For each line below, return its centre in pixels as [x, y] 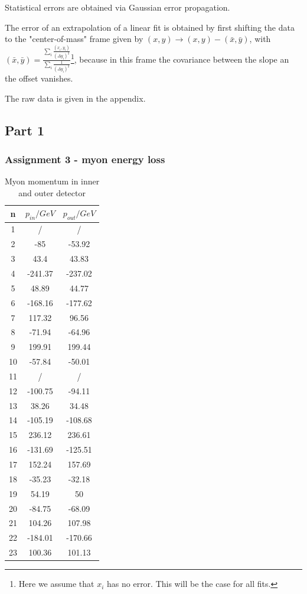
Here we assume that [56, 584]
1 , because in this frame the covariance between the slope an [180, 58]
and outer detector [52, 192]
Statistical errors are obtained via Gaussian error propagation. [117, 7]
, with [260, 39]
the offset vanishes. [39, 78]
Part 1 [25, 130]
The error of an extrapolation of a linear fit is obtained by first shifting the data [150, 27]
